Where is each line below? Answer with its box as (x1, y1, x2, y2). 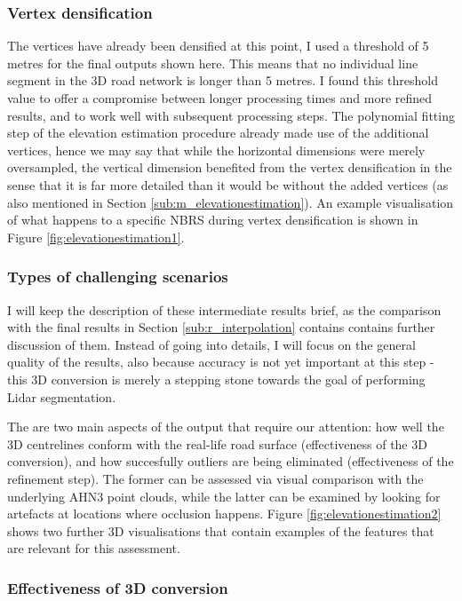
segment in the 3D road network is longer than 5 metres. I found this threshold (7, 71, 438, 90)
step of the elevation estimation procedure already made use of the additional (7, 123, 429, 142)
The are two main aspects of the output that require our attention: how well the (7, 417, 444, 436)
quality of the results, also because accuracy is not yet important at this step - (7, 352, 434, 371)
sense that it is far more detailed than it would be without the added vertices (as (7, 175, 449, 194)
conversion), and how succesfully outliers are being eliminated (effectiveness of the (7, 452, 454, 471)
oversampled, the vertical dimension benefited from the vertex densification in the (7, 158, 452, 177)
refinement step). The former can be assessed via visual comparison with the (7, 469, 424, 487)
